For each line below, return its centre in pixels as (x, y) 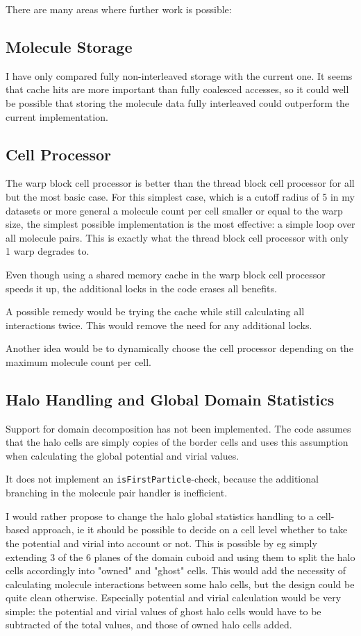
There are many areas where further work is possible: (119, 9)
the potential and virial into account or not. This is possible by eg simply (161, 543)
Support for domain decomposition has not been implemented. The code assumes (178, 428)
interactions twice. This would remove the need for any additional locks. (159, 325)
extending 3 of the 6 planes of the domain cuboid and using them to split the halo (180, 556)
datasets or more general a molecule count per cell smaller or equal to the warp (174, 210)
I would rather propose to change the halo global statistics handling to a (160, 516)
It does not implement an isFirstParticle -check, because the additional (162, 479)
